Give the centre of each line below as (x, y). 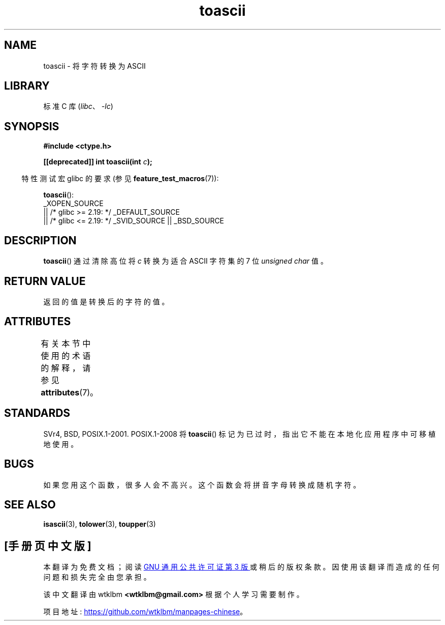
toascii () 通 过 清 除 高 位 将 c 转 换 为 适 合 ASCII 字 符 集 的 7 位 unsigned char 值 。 (185, 261)
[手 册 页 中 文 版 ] (48, 546)
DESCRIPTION (40, 240)
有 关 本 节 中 (66, 343)
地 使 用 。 (61, 444)
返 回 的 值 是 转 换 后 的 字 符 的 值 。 (106, 301)
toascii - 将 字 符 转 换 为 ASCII (94, 66)
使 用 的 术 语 (66, 356)
